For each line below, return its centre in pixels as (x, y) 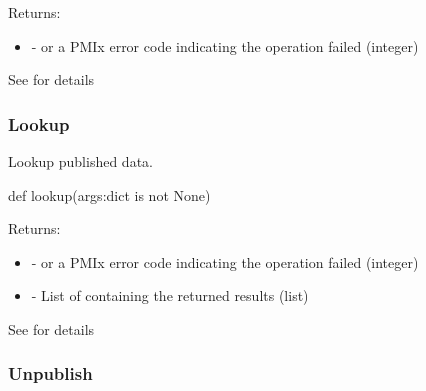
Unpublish (50, 373)
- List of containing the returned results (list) (170, 295)
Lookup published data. (80, 161)
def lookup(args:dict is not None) (109, 194)
